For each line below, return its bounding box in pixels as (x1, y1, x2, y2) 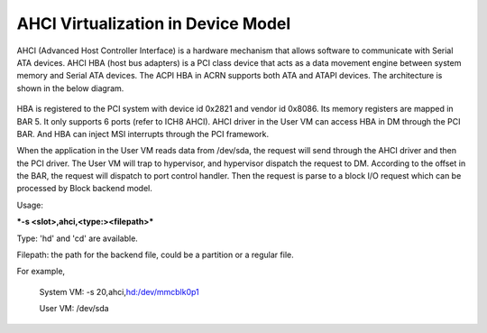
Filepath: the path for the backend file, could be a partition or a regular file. (16, 249, 294, 261)
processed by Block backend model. (16, 183, 152, 194)
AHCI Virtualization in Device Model (16, 14, 291, 33)
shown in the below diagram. (16, 82, 124, 94)
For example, (16, 266, 66, 277)
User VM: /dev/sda (39, 303, 109, 314)
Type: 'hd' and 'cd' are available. (16, 233, 139, 244)
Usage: (16, 199, 44, 210)
